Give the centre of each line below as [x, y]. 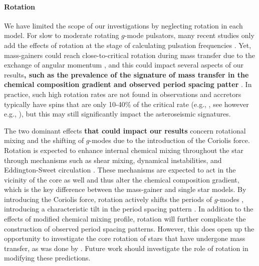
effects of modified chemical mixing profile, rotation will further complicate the [125, 219]
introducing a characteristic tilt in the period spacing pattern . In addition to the [129, 209]
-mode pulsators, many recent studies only [189, 35]
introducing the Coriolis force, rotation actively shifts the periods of [108, 199]
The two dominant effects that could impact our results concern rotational [125, 130]
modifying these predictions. [47, 258]
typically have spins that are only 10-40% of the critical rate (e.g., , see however [126, 104]
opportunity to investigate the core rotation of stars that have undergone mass [125, 238]
